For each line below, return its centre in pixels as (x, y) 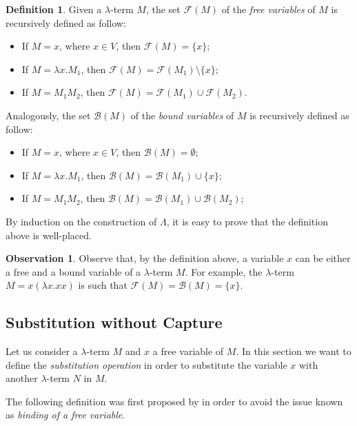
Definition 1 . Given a (54, 9)
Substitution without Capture (114, 322)
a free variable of (188, 351)
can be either (323, 258)
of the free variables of (268, 9)
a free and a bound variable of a (73, 271)
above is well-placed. (49, 235)
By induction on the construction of (81, 221)
